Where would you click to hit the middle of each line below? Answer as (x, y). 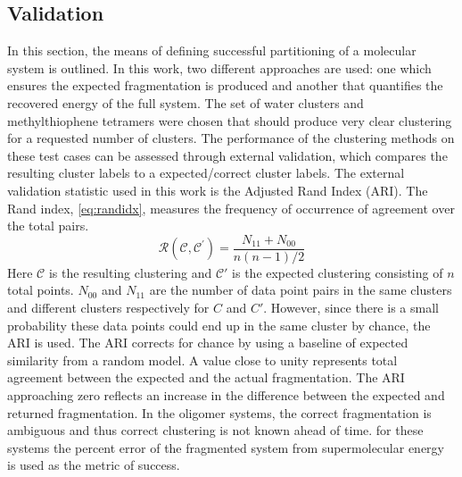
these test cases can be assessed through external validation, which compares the (227, 155)
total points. (41, 290)
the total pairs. (48, 226)
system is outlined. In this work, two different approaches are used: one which (219, 67)
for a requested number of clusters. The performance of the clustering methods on (231, 138)
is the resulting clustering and (130, 272)
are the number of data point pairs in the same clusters (301, 290)
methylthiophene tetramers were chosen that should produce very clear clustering (230, 120)
